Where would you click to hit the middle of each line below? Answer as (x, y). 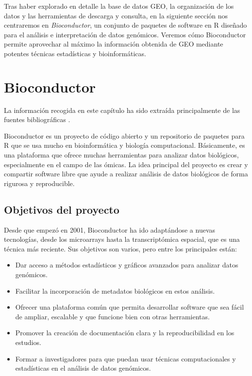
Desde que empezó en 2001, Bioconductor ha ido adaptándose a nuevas (110, 229)
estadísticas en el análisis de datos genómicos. (83, 368)
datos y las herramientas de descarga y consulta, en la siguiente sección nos (116, 15)
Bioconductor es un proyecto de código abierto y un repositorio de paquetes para (124, 135)
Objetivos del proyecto (62, 209)
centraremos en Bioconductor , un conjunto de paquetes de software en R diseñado (126, 25)
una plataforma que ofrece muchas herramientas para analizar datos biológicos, (121, 155)
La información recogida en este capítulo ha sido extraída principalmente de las (122, 110)
